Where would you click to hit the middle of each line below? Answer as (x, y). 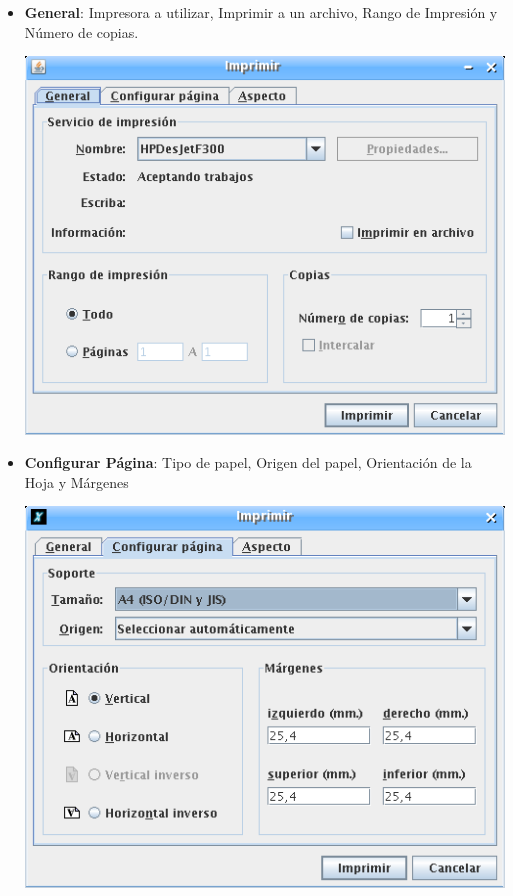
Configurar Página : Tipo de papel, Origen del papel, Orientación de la (248, 462)
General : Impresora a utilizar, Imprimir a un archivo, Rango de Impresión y (261, 12)
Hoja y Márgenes (76, 481)
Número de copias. (81, 31)
